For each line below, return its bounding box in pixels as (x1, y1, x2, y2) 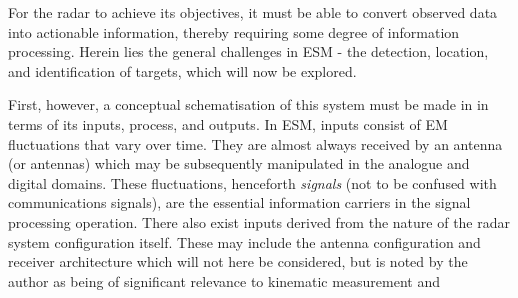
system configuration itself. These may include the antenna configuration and (8, 231, 481, 252)
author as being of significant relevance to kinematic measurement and (8, 270, 440, 291)
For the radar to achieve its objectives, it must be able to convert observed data (8, 2, 498, 22)
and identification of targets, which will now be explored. (8, 60, 357, 81)
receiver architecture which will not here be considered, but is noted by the (8, 251, 468, 272)
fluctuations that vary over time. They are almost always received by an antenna (8, 133, 503, 154)
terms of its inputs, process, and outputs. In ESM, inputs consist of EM (8, 113, 448, 134)
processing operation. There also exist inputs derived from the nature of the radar (8, 211, 510, 232)
